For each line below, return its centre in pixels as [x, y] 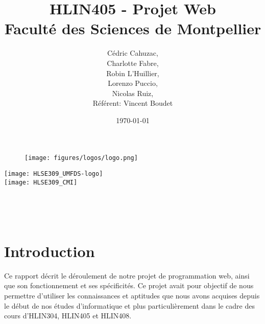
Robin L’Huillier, [133, 73]
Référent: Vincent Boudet [133, 103]
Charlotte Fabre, [133, 63]
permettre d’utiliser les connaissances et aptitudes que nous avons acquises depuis [132, 295]
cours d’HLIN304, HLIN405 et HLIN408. [68, 316]
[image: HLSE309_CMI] [41, 182]
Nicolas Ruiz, [133, 93]
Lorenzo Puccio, [133, 83]
